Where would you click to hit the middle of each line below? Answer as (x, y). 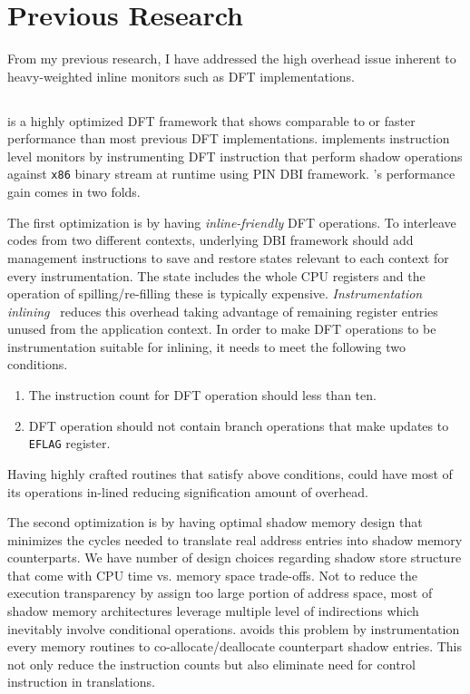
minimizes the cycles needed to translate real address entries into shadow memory (235, 539)
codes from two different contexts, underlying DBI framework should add (211, 240)
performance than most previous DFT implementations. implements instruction (229, 138)
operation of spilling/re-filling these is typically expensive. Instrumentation (215, 293)
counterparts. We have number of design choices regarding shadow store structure (235, 557)
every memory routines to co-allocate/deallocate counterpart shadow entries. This (235, 646)
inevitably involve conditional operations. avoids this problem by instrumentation (234, 628)
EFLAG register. (69, 443)
